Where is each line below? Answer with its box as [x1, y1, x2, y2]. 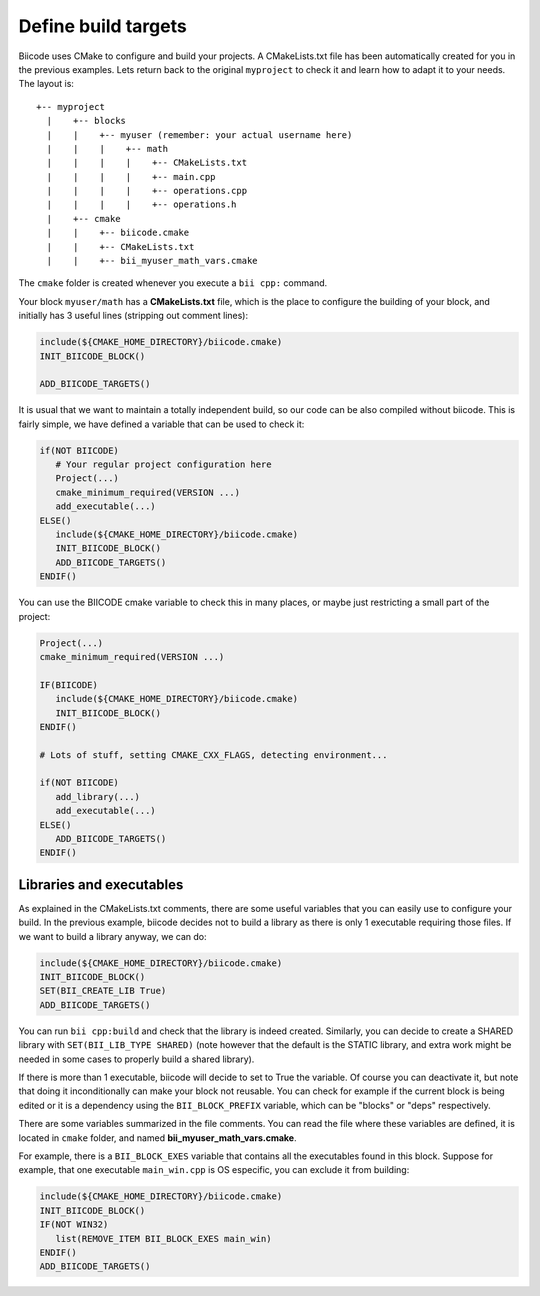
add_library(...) [55, 791, 140, 802]
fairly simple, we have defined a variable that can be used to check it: [18, 418, 305, 430]
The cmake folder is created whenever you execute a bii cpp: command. [18, 277, 328, 289]
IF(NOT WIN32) [39, 1219, 109, 1230]
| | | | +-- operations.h [46, 199, 237, 210]
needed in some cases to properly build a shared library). [18, 1053, 255, 1065]
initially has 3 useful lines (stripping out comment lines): [18, 310, 249, 322]
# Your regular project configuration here [55, 459, 272, 470]
